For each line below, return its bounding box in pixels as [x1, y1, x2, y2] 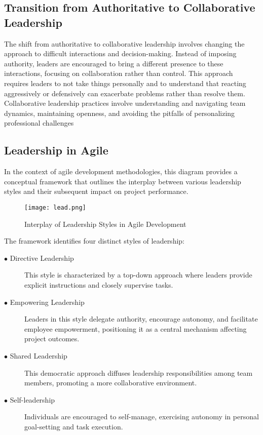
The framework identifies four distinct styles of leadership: [4, 235, 184, 246]
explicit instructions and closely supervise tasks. [24, 279, 173, 290]
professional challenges [4, 117, 74, 128]
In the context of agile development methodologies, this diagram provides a [4, 166, 238, 177]
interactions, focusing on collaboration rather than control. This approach [4, 68, 233, 78]
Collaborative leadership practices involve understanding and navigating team [4, 98, 246, 108]
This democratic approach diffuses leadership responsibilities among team [24, 367, 253, 378]
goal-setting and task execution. [24, 421, 123, 431]
